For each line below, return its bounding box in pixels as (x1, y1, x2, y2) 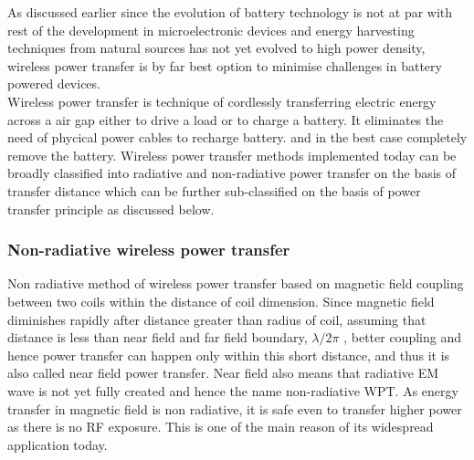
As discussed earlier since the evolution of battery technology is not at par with (7, 3, 453, 21)
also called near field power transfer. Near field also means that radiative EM (7, 363, 439, 382)
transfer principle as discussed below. (7, 199, 215, 218)
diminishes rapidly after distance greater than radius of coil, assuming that (7, 309, 427, 329)
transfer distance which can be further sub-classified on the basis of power (7, 181, 421, 200)
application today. (7, 434, 108, 454)
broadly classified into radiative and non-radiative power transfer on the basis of (7, 163, 457, 183)
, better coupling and (343, 328, 461, 347)
